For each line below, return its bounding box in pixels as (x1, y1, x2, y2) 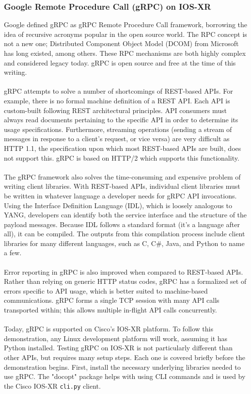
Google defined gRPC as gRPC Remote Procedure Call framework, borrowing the (4, 19, 248, 30)
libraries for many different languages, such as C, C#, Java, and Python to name (4, 238, 245, 248)
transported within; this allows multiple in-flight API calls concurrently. (4, 305, 217, 315)
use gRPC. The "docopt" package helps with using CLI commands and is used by (4, 371, 246, 381)
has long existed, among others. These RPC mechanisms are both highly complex (4, 48, 246, 58)
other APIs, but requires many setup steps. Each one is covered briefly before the (4, 352, 246, 362)
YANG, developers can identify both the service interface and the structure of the (4, 210, 247, 220)
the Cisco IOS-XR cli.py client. (4, 380, 101, 391)
